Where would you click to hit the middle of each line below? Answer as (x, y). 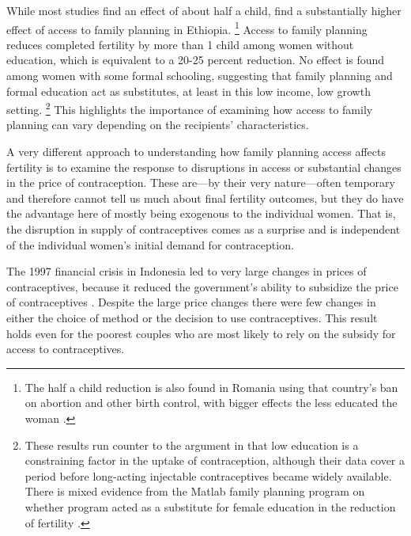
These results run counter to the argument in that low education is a (192, 445)
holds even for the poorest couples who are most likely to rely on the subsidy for (201, 333)
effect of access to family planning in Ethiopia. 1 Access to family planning (187, 28)
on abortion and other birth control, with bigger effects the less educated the (211, 403)
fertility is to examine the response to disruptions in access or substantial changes (204, 167)
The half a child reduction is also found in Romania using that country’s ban (211, 387)
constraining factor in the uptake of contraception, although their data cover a (215, 460)
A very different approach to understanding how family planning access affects (196, 152)
